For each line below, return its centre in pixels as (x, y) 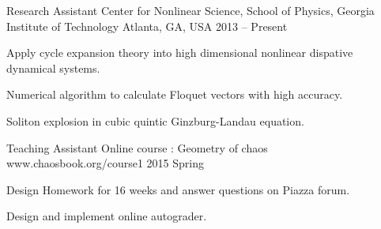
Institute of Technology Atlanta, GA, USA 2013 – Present (147, 26)
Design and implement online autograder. (107, 216)
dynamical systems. (53, 68)
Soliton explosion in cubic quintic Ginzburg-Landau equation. (155, 120)
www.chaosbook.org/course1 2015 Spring (105, 163)
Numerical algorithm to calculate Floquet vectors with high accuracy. (175, 94)
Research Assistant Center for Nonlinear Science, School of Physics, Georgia (190, 10)
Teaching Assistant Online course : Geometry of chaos (137, 147)
